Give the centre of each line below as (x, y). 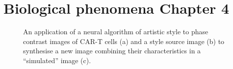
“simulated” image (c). (57, 60)
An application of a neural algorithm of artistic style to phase (116, 32)
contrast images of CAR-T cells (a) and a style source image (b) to (124, 41)
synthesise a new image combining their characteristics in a (112, 51)
